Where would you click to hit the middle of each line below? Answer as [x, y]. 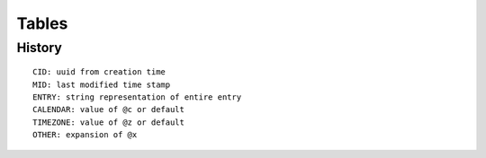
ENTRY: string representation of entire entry [137, 97]
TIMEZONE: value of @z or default [108, 122]
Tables [42, 23]
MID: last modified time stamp [102, 84]
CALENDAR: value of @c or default [108, 110]
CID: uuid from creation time [99, 72]
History [39, 48]
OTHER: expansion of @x [85, 135]
